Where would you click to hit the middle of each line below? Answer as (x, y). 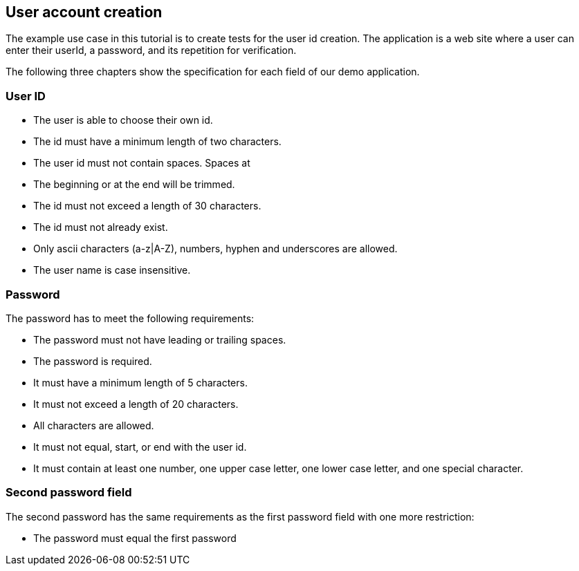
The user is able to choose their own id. (123, 120)
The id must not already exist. (101, 227)
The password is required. (93, 361)
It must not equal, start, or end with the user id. (140, 447)
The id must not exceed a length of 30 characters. (147, 206)
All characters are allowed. (94, 425)
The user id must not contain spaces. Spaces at (142, 163)
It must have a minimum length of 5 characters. (140, 382)
